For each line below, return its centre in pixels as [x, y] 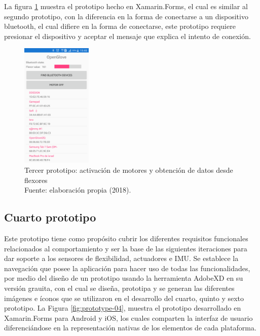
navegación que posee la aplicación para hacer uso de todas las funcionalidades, [127, 268]
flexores [36, 180]
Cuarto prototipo [50, 217]
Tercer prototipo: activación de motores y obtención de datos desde [129, 170]
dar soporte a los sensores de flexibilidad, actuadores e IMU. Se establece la [121, 258]
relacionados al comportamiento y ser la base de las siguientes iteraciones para [126, 248]
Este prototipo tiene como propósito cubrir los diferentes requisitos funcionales [126, 238]
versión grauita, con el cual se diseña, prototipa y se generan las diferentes [119, 288]
